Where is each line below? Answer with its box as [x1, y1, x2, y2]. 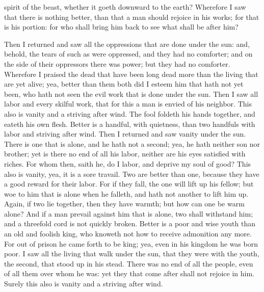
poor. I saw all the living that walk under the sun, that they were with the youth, [4, 248, 259, 259]
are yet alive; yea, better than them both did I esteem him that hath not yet [4, 78, 244, 89]
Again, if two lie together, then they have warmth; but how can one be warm [4, 198, 245, 209]
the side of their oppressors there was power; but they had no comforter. [4, 58, 230, 69]
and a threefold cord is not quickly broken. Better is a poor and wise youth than [4, 218, 255, 229]
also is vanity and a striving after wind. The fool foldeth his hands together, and [4, 108, 255, 119]
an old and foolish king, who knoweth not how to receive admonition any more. [4, 228, 252, 239]
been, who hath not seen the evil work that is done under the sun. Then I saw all [4, 88, 258, 99]
